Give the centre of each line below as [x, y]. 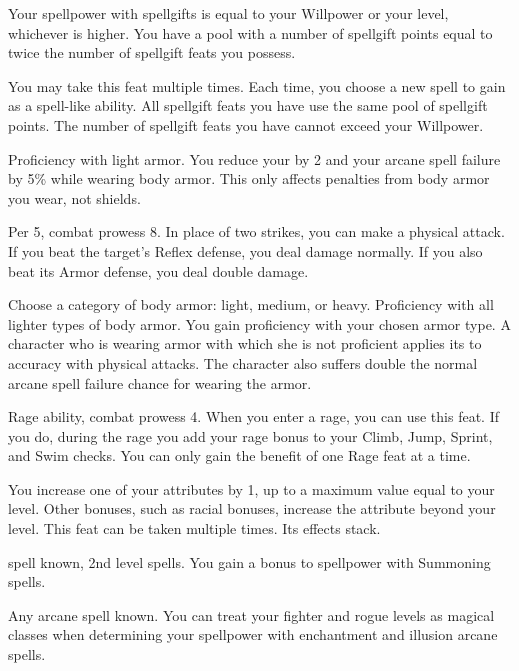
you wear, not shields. [74, 197]
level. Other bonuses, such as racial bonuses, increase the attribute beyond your [252, 508]
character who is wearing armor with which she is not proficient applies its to [245, 343]
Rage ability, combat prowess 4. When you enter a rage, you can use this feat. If [253, 416]
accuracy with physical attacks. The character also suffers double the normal [243, 362]
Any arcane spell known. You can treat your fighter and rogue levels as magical [251, 614]
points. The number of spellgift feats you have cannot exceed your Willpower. [246, 124]
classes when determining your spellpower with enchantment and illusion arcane [253, 634]
